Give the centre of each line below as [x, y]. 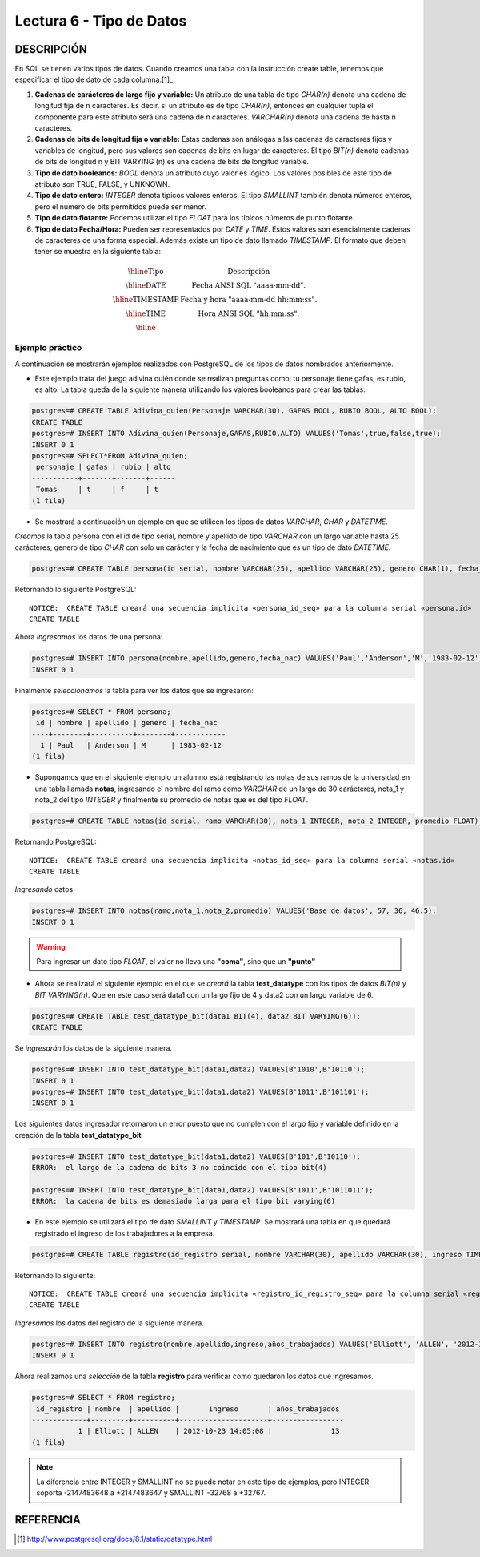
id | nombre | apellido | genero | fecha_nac [127, 723]
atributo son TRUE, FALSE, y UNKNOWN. [102, 184]
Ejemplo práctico [48, 348]
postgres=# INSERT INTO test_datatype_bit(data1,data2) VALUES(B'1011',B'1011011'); [202, 1190]
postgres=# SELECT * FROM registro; [104, 1398]
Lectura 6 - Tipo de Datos [101, 21]
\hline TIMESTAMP [146, 299]
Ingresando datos [44, 889]
